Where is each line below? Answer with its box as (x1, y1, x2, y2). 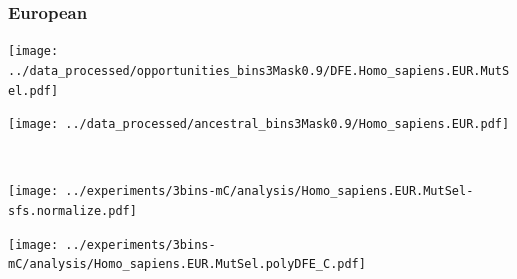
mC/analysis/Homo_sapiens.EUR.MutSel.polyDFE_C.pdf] (8, 257, 366, 272)
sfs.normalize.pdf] (8, 204, 137, 219)
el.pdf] (8, 83, 59, 98)
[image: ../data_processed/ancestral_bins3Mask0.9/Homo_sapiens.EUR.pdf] (8, 117, 510, 132)
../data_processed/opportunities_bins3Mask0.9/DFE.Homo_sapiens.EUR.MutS (8, 63, 510, 78)
